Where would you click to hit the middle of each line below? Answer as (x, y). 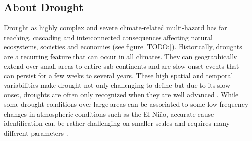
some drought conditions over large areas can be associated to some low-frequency (126, 104)
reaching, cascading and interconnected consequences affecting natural (108, 37)
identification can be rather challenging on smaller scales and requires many (117, 123)
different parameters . (36, 132)
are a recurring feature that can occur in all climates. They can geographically (121, 56)
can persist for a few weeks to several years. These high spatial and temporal (118, 75)
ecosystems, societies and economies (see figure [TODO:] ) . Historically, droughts (123, 47)
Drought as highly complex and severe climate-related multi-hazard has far (116, 28)
